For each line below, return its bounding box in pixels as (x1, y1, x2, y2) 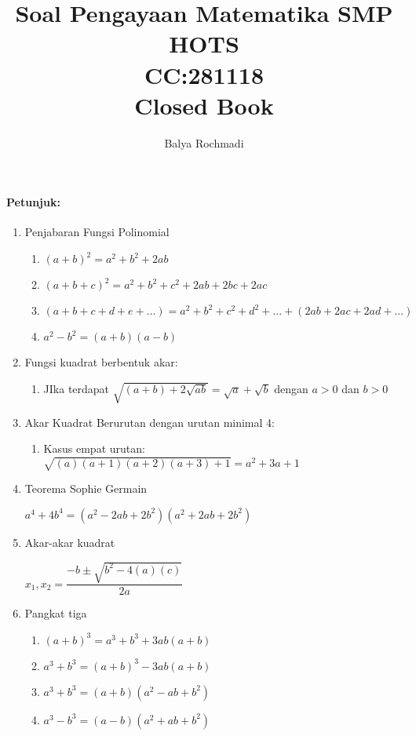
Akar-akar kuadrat (24, 534, 115, 550)
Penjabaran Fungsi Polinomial (24, 224, 170, 240)
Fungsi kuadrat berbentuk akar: (24, 354, 178, 370)
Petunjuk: (6, 194, 60, 210)
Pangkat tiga (24, 605, 87, 621)
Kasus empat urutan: (43, 440, 145, 457)
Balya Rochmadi (164, 134, 244, 151)
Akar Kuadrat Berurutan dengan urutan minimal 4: (24, 414, 275, 430)
